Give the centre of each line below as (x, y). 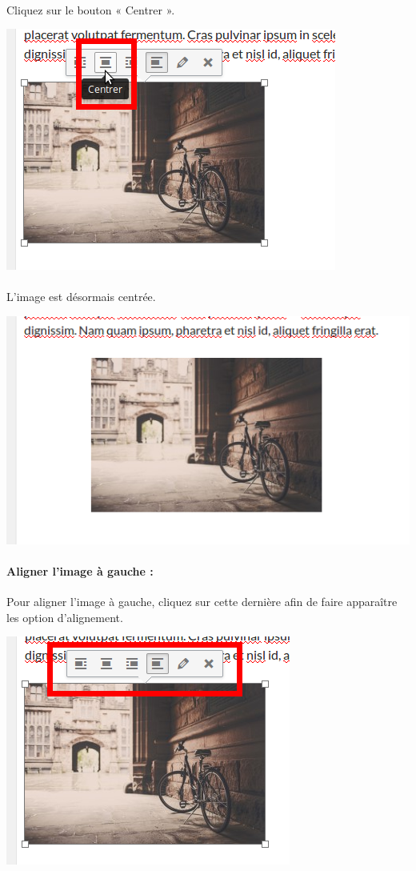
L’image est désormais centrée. (81, 297)
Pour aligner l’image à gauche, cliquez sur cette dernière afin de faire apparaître (202, 602)
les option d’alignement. (65, 617)
